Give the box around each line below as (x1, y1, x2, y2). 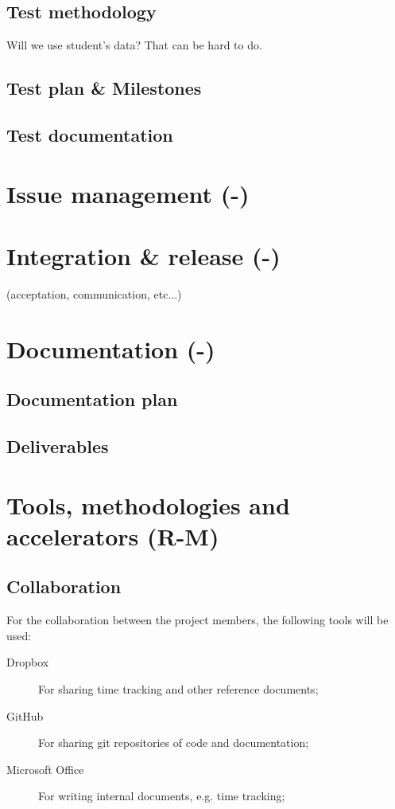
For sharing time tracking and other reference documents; (38, 680, 319, 697)
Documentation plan (6, 387, 178, 412)
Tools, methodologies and (6, 488, 290, 521)
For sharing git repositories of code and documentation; (38, 734, 309, 751)
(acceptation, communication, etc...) (6, 285, 182, 302)
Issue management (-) (6, 177, 250, 209)
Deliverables (6, 434, 109, 458)
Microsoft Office (6, 760, 84, 777)
